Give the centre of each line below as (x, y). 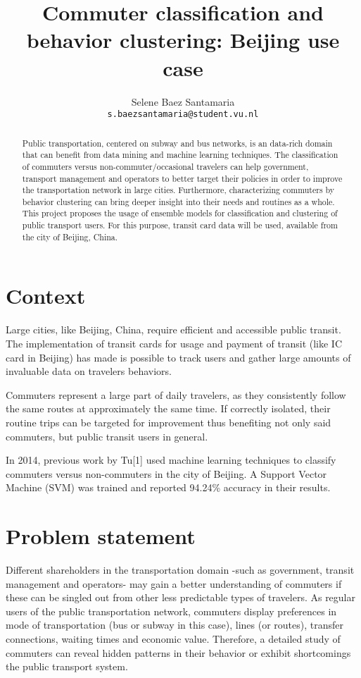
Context (46, 296)
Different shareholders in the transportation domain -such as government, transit (180, 570)
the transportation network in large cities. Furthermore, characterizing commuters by (178, 190)
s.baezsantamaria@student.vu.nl (183, 115)
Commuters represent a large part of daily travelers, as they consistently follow (176, 394)
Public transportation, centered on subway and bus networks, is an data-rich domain (177, 143)
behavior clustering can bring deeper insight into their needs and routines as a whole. (178, 201)
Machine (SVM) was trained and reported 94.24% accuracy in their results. (168, 487)
